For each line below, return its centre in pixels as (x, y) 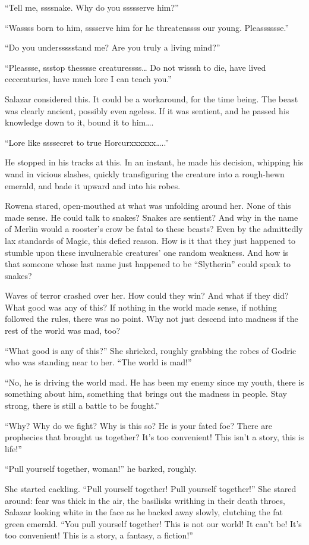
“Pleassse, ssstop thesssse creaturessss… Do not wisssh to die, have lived (135, 67)
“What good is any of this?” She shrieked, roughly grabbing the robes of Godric (151, 350)
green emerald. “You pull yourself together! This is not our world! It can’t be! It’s (153, 523)
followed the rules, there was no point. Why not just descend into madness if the (152, 319)
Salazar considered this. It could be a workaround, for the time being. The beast (152, 98)
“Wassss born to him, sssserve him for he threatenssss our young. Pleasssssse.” (147, 27)
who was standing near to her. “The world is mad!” (98, 362)
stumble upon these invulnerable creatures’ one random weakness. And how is (147, 252)
